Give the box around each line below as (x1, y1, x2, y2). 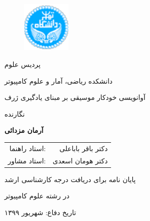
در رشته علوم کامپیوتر (4, 190, 70, 201)
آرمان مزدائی (4, 125, 43, 135)
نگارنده (4, 108, 25, 119)
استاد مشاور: (8, 155, 46, 165)
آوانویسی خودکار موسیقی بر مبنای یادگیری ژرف (4, 92, 146, 102)
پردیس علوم (4, 59, 41, 69)
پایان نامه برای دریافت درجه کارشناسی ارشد (4, 174, 136, 184)
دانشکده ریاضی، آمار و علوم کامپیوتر (4, 75, 113, 86)
